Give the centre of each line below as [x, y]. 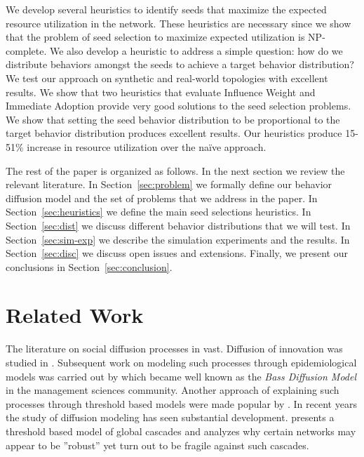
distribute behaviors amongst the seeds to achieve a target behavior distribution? [180, 64]
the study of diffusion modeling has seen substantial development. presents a [170, 417]
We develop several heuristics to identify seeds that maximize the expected [166, 9]
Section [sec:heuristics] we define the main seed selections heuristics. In [159, 212]
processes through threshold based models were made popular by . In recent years [181, 403]
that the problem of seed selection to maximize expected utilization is [155, 37]
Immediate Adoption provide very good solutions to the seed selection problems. [178, 106]
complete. [26, 50]
